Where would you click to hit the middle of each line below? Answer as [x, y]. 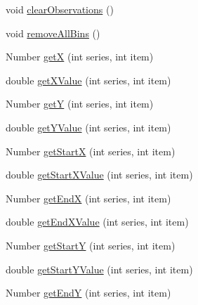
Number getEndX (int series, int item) [88, 198]
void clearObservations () [60, 9]
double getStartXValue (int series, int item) [99, 175]
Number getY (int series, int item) [80, 104]
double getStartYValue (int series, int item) [99, 269]
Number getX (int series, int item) [80, 57]
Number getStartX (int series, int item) [91, 151]
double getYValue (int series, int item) [88, 127]
